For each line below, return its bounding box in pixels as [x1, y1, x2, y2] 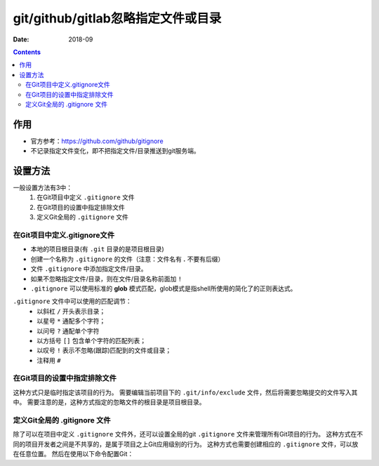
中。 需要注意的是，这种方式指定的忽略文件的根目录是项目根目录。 [13, 398, 206, 406]
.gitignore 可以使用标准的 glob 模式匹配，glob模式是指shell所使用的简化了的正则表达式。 [30, 284, 297, 293]
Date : [13, 35, 29, 44]
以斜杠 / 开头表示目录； [36, 307, 106, 315]
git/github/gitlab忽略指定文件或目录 [13, 11, 222, 26]
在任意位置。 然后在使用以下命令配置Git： [13, 450, 134, 458]
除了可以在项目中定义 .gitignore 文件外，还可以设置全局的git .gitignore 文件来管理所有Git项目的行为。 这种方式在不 [13, 430, 364, 439]
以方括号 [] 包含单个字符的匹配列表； [36, 336, 147, 345]
